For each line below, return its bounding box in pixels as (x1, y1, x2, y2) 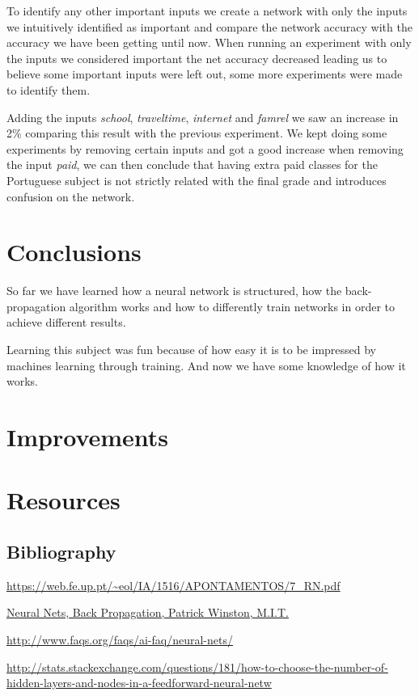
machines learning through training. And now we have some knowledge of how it (6, 356, 406, 373)
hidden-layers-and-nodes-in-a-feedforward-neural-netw (6, 674, 272, 691)
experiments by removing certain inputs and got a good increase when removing (6, 140, 404, 157)
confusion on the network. (6, 188, 135, 205)
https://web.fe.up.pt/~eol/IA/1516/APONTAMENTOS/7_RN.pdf (6, 576, 341, 593)
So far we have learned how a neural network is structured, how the (6, 282, 342, 299)
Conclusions (6, 235, 142, 268)
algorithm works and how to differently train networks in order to (69, 297, 396, 314)
